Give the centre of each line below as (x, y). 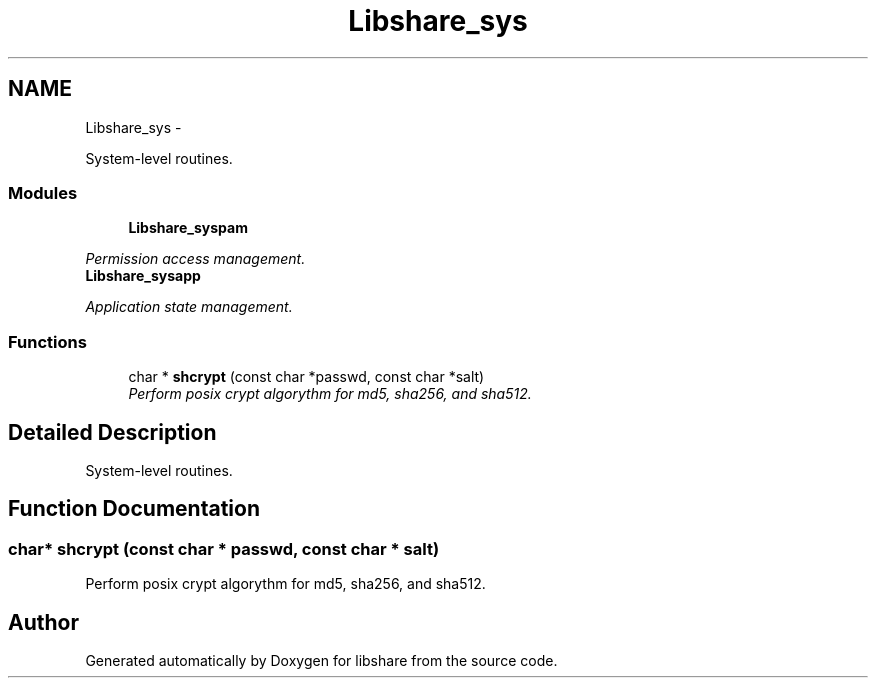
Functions (47, 341)
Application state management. (189, 307)
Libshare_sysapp (143, 276)
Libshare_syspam (188, 228)
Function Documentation (134, 509)
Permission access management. (195, 259)
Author (43, 622)
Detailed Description (112, 432)
